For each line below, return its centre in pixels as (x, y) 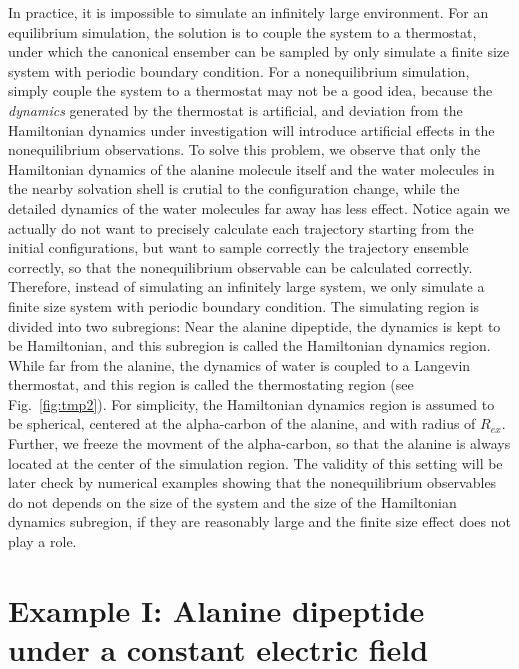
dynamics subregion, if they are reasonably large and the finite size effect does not (259, 521)
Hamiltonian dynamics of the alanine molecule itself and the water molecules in (251, 168)
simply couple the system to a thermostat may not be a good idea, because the (250, 90)
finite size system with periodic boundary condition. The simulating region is (244, 305)
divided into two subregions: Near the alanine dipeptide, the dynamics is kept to (254, 325)
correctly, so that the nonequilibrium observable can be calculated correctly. (240, 266)
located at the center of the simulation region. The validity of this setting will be (255, 462)
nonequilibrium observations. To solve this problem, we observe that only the (244, 149)
